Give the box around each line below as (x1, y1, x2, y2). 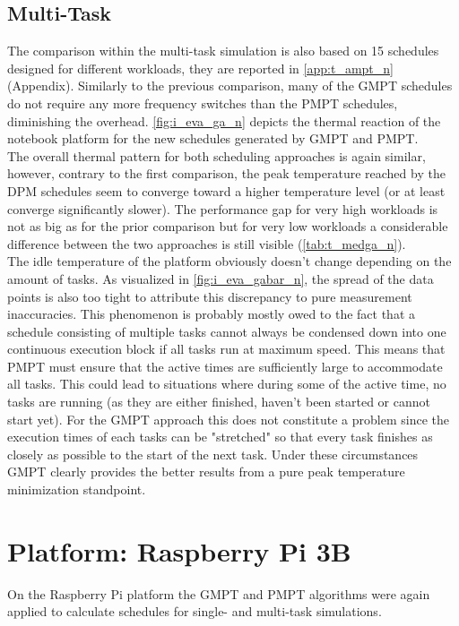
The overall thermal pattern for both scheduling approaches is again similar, (7, 146, 426, 165)
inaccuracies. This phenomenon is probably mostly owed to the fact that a (7, 304, 415, 323)
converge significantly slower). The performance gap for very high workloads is (7, 199, 438, 218)
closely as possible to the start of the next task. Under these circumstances (7, 444, 419, 463)
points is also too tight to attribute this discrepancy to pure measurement (7, 287, 412, 305)
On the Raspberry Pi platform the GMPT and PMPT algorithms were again (7, 584, 430, 603)
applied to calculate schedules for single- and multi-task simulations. (7, 602, 382, 621)
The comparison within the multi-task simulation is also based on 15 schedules (7, 41, 439, 60)
